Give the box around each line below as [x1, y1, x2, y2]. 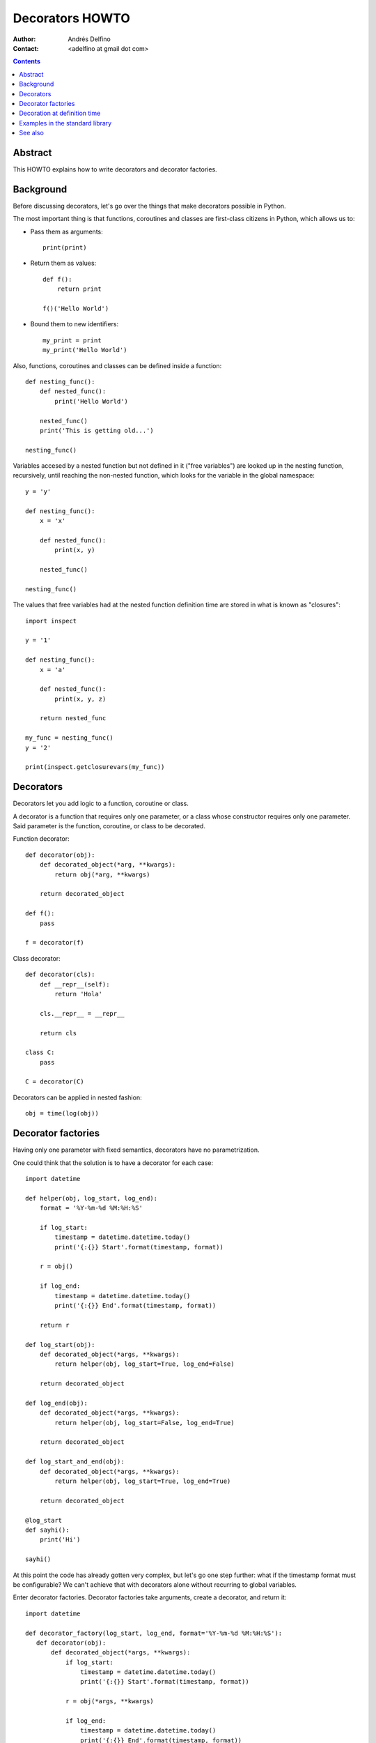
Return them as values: [30, 259, 97, 268]
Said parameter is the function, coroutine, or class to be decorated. [13, 822, 205, 830]
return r [39, 1321, 70, 1329]
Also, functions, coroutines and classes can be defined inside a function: [13, 361, 222, 370]
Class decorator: [13, 954, 61, 962]
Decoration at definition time [19, 109, 101, 118]
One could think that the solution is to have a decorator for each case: [13, 1158, 214, 1167]
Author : [13, 35, 36, 43]
